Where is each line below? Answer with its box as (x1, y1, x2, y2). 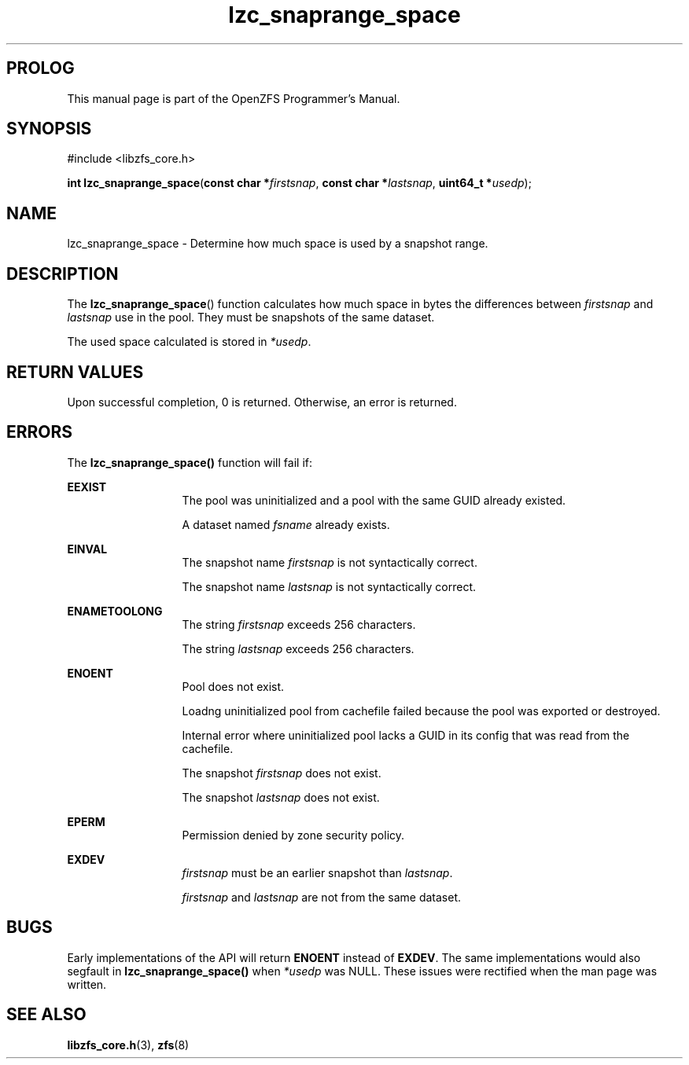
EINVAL (67, 542, 108, 556)
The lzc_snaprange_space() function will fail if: (67, 455, 312, 469)
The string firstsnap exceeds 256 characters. (182, 617, 416, 631)
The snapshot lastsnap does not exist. (182, 790, 380, 804)
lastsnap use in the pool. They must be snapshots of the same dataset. (67, 310, 435, 325)
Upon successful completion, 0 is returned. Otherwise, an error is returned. (67, 395, 457, 409)
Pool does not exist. (182, 679, 285, 693)
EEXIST (67, 479, 107, 494)
